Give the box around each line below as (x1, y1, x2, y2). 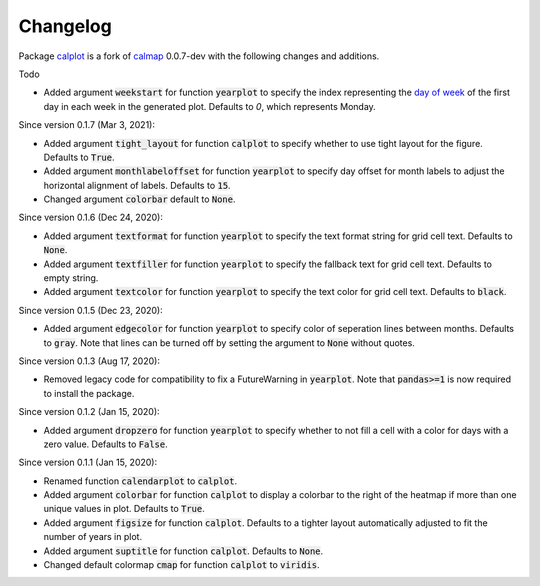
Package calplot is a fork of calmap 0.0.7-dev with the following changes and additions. (18, 50, 380, 62)
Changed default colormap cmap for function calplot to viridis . (43, 559, 320, 571)
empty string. (43, 272, 99, 284)
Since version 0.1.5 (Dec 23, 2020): (18, 304, 164, 316)
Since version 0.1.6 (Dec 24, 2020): (18, 211, 164, 224)
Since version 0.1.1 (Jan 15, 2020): (18, 456, 158, 469)
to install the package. (43, 387, 135, 399)
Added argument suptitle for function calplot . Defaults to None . (43, 545, 324, 557)
